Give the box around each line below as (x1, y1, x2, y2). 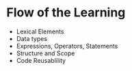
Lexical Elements (16, 27, 64, 35)
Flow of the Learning (6, 5, 126, 20)
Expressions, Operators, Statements (16, 42, 118, 50)
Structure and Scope (16, 49, 75, 57)
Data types (16, 34, 48, 42)
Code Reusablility (16, 56, 66, 64)
